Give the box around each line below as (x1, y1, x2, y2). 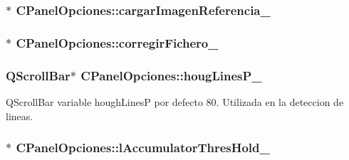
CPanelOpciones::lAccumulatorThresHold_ (16, 139, 270, 156)
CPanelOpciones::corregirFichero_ (16, 33, 219, 51)
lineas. (6, 108, 33, 123)
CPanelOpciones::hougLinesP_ (80, 66, 262, 84)
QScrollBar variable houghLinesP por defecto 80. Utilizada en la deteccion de (6, 94, 344, 109)
